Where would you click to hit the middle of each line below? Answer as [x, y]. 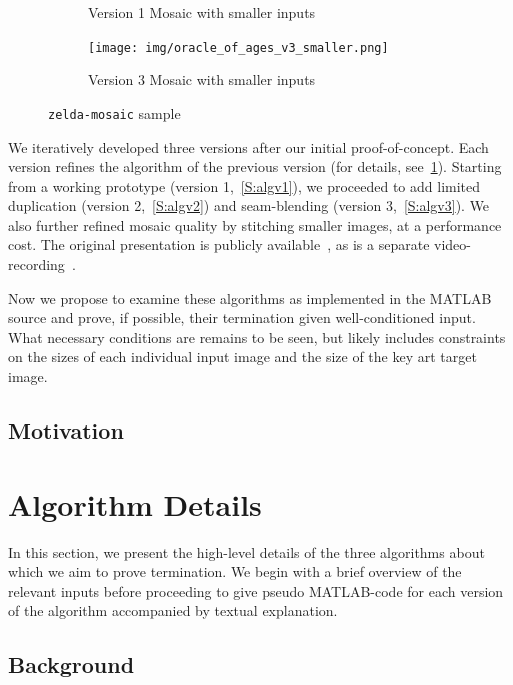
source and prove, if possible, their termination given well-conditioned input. [242, 317]
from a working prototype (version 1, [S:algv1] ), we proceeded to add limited [244, 185]
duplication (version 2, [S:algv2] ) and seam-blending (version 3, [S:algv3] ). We [249, 205]
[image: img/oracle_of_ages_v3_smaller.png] [238, 47]
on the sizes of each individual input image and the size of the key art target [242, 356]
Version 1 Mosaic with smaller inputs [202, 12]
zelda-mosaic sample [114, 112]
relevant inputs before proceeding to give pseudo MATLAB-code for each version [256, 590]
